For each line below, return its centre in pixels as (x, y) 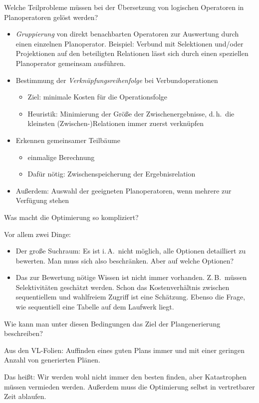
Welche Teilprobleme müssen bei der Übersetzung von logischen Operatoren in (124, 7)
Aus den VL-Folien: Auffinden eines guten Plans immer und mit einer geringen (124, 350)
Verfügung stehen (42, 200)
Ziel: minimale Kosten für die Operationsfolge (98, 97)
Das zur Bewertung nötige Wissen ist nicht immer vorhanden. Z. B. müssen (131, 277)
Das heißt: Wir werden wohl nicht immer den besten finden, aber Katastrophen (125, 377)
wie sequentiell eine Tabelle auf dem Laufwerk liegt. (95, 307)
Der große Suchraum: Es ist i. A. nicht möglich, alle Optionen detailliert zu (131, 251)
